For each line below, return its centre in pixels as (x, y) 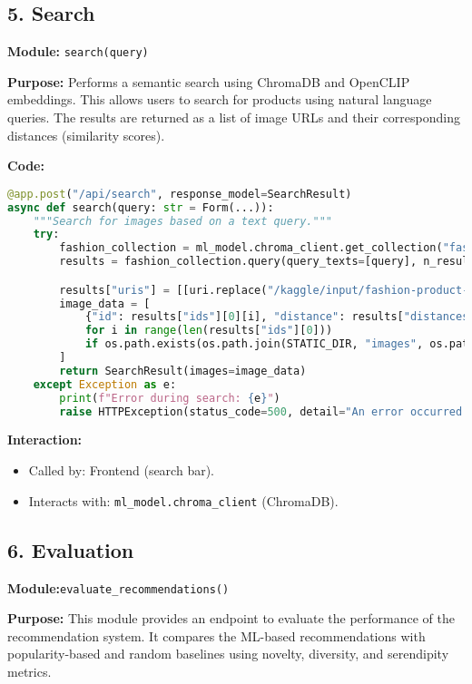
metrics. (29, 671)
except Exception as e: (105, 384)
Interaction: (45, 440)
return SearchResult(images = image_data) (183, 371)
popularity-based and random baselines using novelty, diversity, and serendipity (228, 654)
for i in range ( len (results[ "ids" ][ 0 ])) (209, 331)
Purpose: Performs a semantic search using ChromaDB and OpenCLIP (209, 81)
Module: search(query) (78, 51)
